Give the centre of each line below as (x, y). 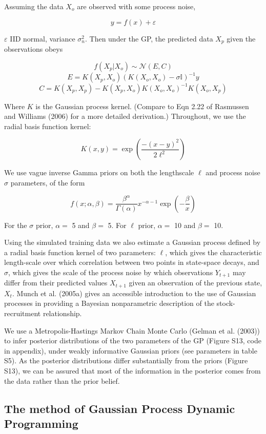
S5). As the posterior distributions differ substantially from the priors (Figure (126, 360)
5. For (117, 225)
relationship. (62, 313)
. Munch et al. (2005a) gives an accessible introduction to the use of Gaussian (134, 293)
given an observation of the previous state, (196, 283)
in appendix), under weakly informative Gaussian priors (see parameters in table (131, 350)
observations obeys (34, 49)
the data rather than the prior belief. (62, 380)
